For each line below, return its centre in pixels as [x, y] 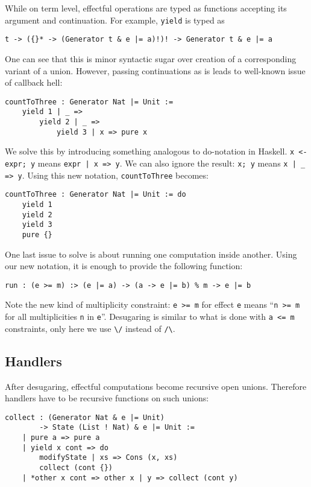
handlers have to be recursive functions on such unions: [107, 398]
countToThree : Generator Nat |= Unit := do [96, 195]
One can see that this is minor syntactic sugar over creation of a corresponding [151, 58]
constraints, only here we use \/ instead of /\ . [90, 328]
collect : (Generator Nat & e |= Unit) [85, 417]
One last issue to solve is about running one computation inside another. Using [151, 254]
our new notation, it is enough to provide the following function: [124, 266]
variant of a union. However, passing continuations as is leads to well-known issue [155, 70]
